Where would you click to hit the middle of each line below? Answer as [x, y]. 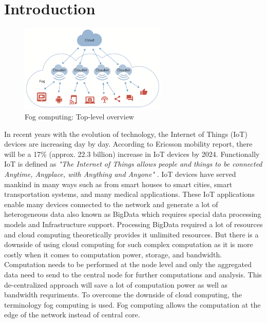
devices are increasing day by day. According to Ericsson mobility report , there [128, 144]
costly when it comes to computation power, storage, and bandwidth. [113, 254]
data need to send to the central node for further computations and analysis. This [133, 274]
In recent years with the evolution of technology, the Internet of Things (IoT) [126, 134]
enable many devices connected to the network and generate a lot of [111, 204]
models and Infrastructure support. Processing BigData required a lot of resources [133, 224]
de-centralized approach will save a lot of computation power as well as [116, 284]
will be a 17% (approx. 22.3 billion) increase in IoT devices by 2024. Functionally [132, 154]
